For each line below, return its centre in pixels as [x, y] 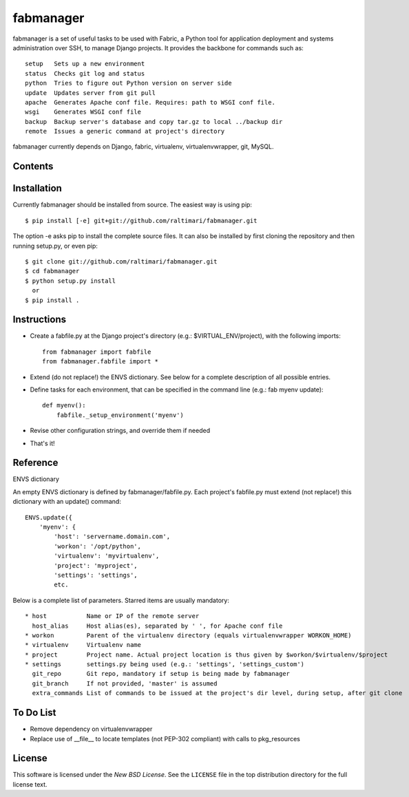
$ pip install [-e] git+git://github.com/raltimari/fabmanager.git [141, 221]
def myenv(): [64, 405]
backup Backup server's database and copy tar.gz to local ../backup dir [154, 121]
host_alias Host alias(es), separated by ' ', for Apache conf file [157, 626]
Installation [37, 188]
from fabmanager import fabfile [97, 352]
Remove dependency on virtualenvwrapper [91, 729]
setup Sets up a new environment [85, 64]
